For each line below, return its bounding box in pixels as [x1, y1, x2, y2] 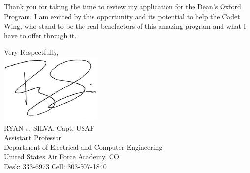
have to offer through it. [4, 30, 77, 40]
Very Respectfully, [4, 47, 59, 57]
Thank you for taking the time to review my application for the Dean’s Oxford [4, 1, 241, 11]
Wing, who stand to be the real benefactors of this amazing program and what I [4, 21, 246, 31]
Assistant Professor [4, 132, 61, 143]
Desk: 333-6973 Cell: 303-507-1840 [4, 161, 107, 171]
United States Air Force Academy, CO [4, 151, 119, 162]
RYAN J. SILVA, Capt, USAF [4, 122, 95, 133]
